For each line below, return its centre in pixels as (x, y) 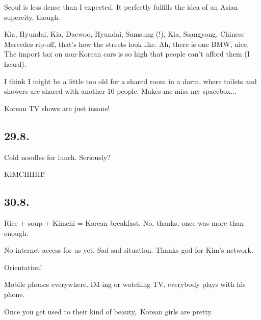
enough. (16, 233)
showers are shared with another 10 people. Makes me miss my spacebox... (121, 91)
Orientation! (23, 267)
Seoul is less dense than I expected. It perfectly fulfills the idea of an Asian (121, 7)
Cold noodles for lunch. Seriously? (57, 157)
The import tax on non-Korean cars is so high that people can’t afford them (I (127, 54)
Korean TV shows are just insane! (57, 108)
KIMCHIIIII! (25, 174)
